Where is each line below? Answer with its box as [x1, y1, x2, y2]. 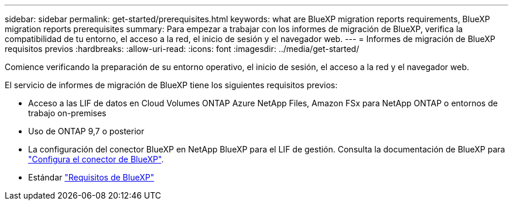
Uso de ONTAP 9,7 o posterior [28, 126, 145, 136]
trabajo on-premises [28, 108, 107, 118]
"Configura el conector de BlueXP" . [28, 154, 164, 164]
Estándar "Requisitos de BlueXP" [28, 172, 155, 182]
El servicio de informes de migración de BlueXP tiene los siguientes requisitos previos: [5, 80, 338, 90]
